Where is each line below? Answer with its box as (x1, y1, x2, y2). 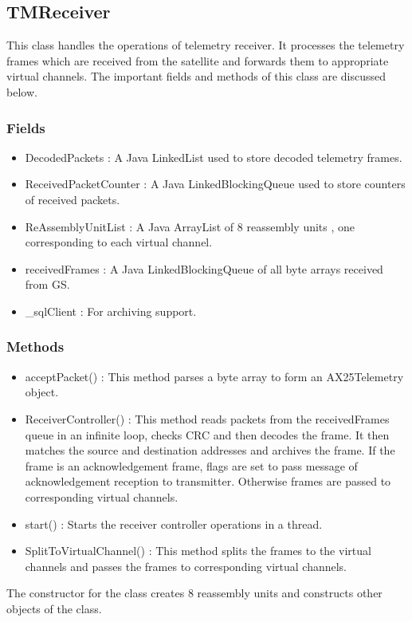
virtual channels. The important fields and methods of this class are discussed (6, 68, 386, 85)
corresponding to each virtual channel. (25, 234, 213, 250)
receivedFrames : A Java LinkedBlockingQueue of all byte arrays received (25, 260, 383, 277)
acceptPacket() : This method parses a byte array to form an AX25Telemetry (25, 368, 404, 384)
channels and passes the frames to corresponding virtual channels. (25, 557, 347, 574)
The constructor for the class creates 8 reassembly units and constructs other (6, 585, 383, 601)
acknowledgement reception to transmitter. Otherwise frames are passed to (25, 473, 391, 490)
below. (6, 83, 37, 100)
